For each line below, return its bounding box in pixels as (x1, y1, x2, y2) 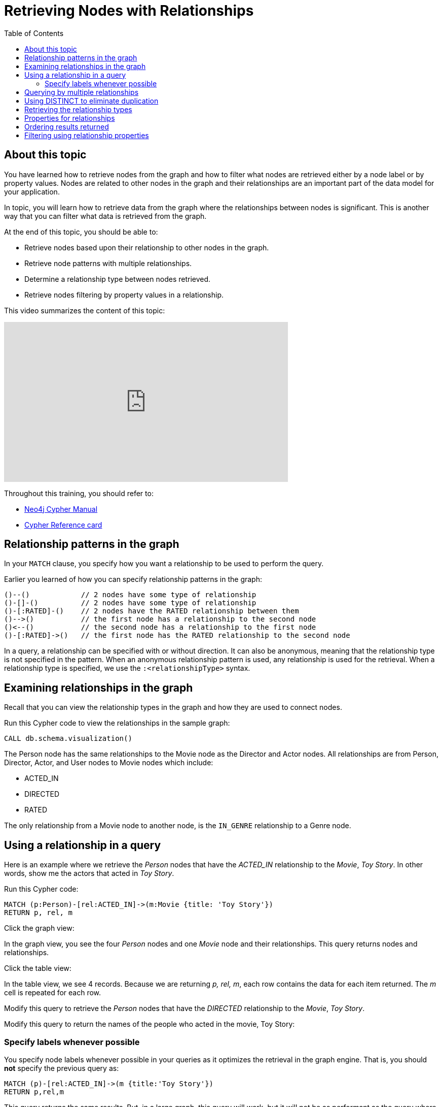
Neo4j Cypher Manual (24, 504, 98, 513)
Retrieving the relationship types (24, 105, 132, 114)
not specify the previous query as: (4, 1063, 119, 1072)
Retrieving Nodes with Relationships (4, 2, 254, 19)
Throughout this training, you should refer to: (4, 489, 154, 498)
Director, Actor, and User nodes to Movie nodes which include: (4, 758, 213, 767)
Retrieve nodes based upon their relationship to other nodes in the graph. (24, 243, 269, 252)
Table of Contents (4, 28, 64, 38)
